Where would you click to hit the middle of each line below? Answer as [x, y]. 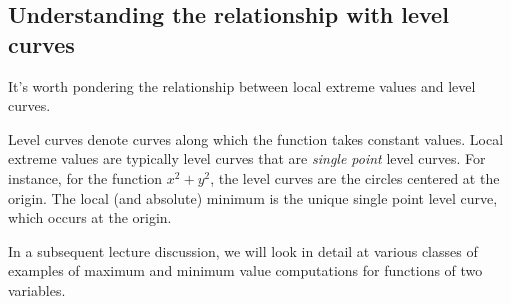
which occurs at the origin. [90, 217]
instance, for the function [85, 177]
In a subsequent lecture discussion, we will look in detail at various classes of [243, 250]
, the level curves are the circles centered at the [355, 177]
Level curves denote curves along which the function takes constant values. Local [256, 138]
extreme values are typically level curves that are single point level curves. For [247, 158]
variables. [37, 289]
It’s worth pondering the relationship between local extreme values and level [242, 85]
